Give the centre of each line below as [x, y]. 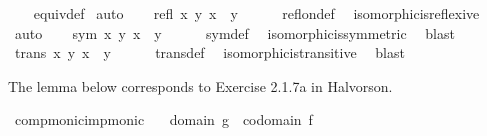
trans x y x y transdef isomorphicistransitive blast [209, 52]
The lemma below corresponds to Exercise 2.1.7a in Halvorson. [200, 85]
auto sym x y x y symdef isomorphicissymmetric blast [234, 32]
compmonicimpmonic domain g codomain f [163, 119]
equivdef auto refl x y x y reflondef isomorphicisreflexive [256, 13]
